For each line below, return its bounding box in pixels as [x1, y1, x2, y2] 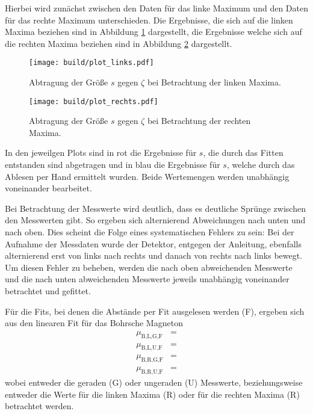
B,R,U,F [141, 369, 163, 375]
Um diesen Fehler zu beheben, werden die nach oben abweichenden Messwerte [5, 261, 293, 273]
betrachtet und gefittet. [5, 285, 91, 297]
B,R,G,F [141, 357, 163, 363]
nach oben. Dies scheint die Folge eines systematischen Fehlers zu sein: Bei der [5, 226, 294, 238]
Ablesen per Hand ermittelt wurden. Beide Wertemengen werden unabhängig [5, 170, 290, 182]
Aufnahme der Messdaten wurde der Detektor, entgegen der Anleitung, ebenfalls [5, 237, 302, 250]
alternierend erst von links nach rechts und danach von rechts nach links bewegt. [5, 249, 303, 262]
